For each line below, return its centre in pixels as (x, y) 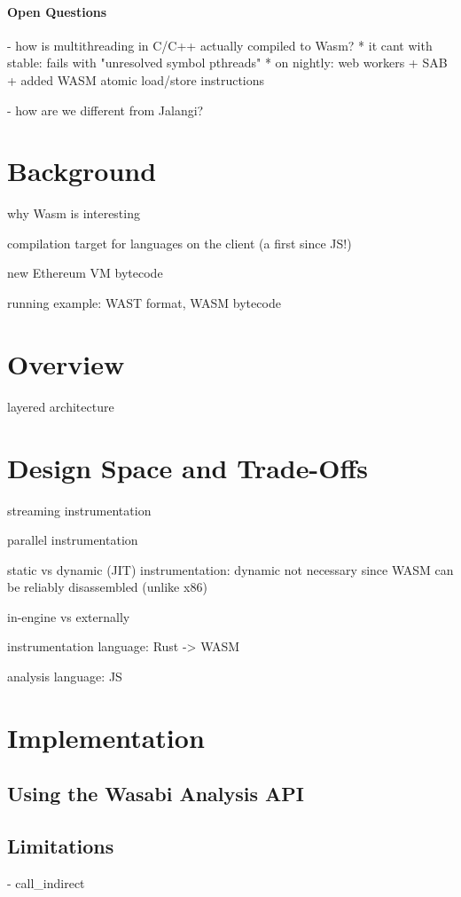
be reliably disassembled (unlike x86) (107, 587)
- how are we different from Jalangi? (105, 110)
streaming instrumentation (79, 510)
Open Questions (57, 11)
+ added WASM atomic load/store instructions (136, 79)
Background (82, 171)
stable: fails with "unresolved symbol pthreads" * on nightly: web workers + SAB (227, 63)
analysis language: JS (65, 677)
